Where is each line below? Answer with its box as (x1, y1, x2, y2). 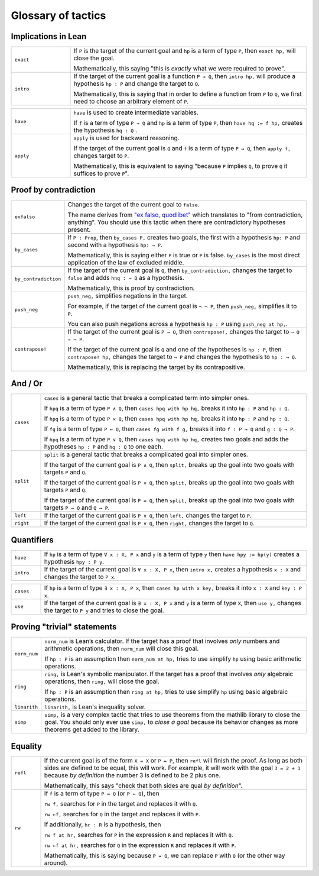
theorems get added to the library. (44, 725, 139, 733)
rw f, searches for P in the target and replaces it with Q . (44, 799, 198, 807)
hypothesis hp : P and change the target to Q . (73, 80, 200, 88)
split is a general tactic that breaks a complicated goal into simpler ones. (44, 450, 248, 458)
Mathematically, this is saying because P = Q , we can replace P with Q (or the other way (44, 851, 285, 859)
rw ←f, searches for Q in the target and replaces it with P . (44, 810, 200, 818)
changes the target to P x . (44, 573, 116, 581)
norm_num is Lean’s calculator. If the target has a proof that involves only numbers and (44, 637, 280, 645)
